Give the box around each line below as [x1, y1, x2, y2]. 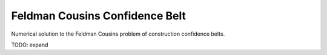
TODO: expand [11, 41, 48, 48]
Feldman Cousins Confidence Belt [11, 9, 187, 22]
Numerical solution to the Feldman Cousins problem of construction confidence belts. [11, 30, 225, 37]
